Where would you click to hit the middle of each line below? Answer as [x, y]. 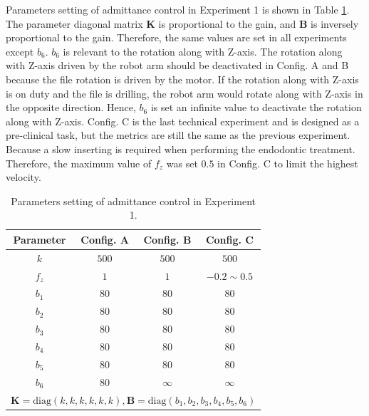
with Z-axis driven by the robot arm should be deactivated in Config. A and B [177, 65]
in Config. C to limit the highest [288, 163]
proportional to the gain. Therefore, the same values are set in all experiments [176, 37]
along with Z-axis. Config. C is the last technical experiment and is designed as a [183, 121]
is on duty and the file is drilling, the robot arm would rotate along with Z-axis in [184, 93]
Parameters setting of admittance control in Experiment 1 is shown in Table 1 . [178, 9]
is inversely [335, 23]
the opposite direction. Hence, [71, 107]
